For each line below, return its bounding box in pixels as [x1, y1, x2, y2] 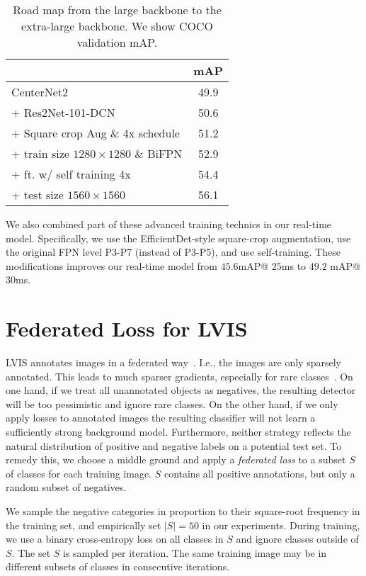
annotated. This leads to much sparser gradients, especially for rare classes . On [6, 368, 353, 383]
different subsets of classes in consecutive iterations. [6, 559, 230, 574]
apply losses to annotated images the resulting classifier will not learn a [6, 410, 316, 425]
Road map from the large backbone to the [13, 1, 222, 18]
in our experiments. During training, [202, 517, 360, 532]
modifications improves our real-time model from [6, 258, 217, 273]
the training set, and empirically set [6, 517, 161, 532]
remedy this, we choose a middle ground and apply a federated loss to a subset [6, 452, 346, 467]
